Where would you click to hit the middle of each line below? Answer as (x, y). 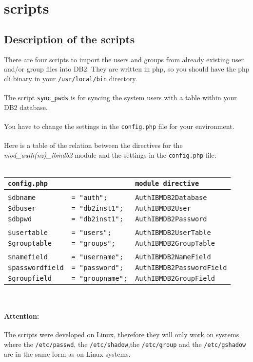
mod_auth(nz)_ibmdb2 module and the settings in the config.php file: (110, 154)
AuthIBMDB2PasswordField (181, 267)
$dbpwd (20, 219)
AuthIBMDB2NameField (173, 257)
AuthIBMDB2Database (171, 197)
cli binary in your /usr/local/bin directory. (71, 78)
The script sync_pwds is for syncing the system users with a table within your (120, 98)
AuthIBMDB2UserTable (173, 232)
